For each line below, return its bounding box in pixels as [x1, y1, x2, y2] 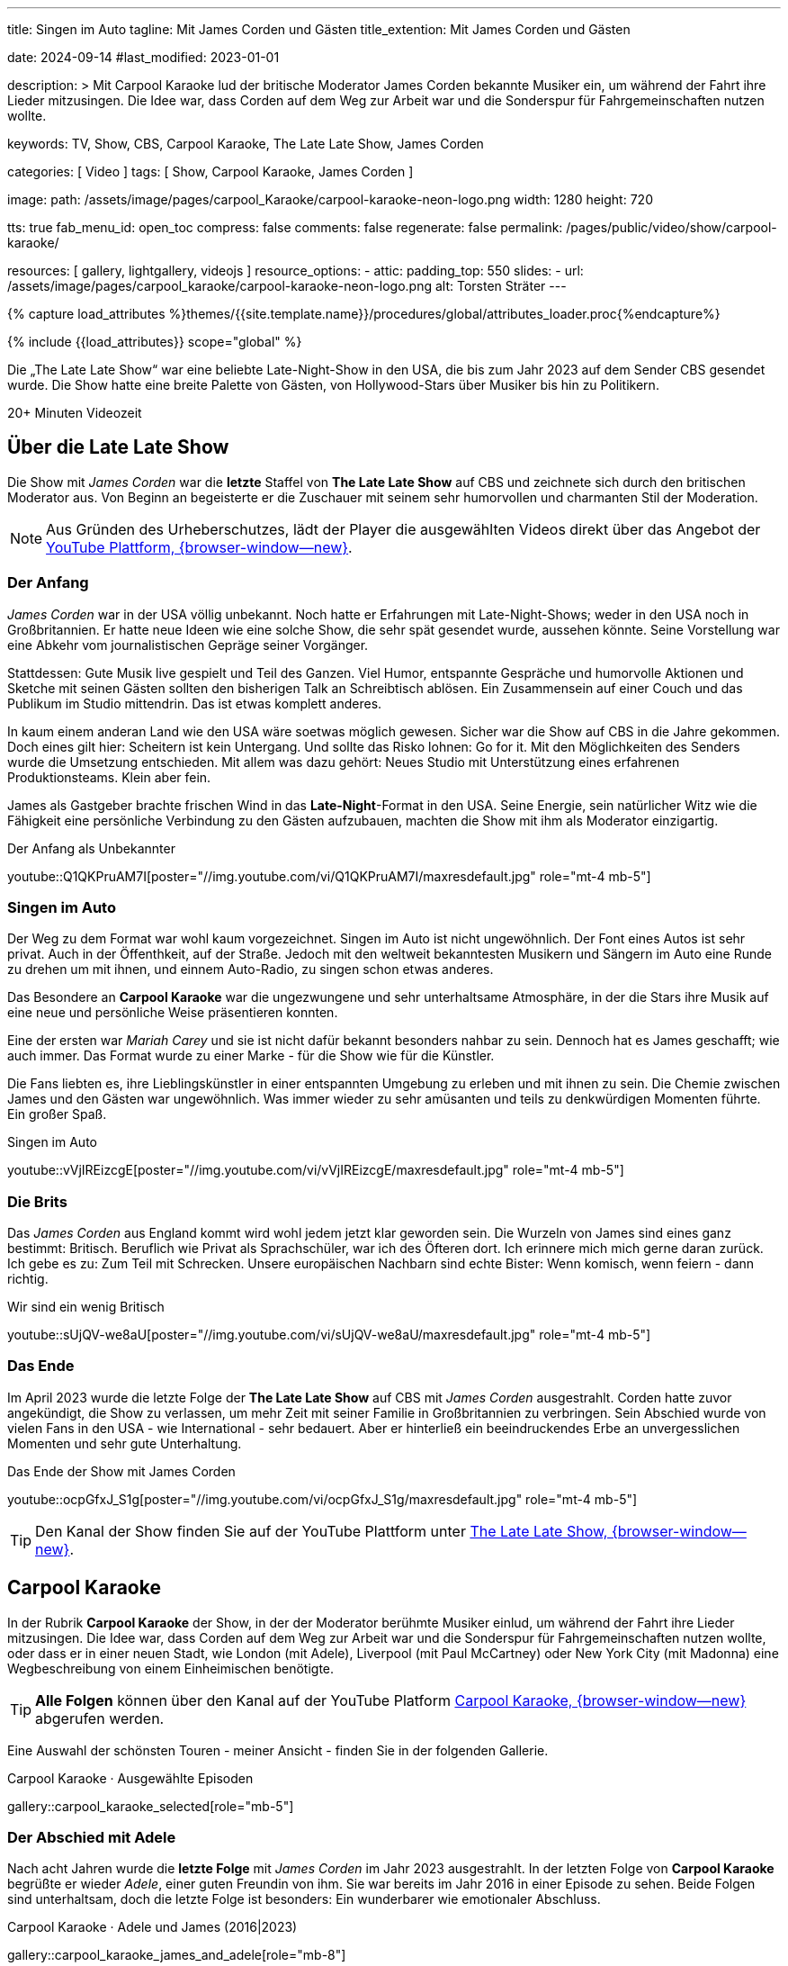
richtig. [7, 1271, 49, 1287]
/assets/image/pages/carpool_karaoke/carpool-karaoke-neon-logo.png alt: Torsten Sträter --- [7, 278, 567, 293]
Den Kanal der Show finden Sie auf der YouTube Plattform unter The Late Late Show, [35, 1521, 608, 1540]
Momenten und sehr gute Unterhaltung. [7, 1435, 242, 1451]
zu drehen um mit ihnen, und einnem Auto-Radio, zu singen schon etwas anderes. [7, 961, 494, 978]
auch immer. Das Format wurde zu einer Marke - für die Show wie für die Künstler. [7, 1048, 495, 1064]
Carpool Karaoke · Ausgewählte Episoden [7, 1770, 254, 1786]
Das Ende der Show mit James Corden [7, 1463, 236, 1479]
